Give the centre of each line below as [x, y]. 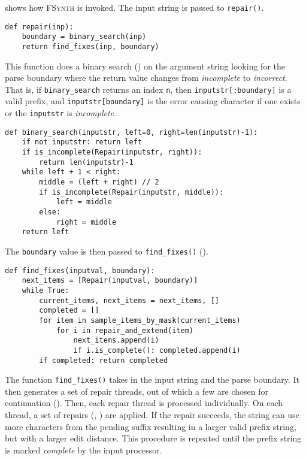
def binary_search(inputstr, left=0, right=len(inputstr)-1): [131, 132]
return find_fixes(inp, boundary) [90, 46]
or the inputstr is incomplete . [60, 113]
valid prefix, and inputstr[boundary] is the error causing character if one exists [153, 101]
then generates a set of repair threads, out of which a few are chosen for [137, 391]
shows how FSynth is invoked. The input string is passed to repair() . [134, 7]
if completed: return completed [104, 360]
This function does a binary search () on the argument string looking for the [145, 66]
